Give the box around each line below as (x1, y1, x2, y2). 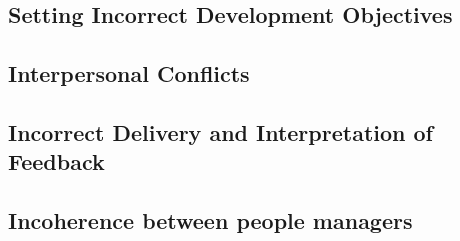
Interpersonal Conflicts (8, 58, 250, 89)
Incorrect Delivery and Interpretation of (8, 116, 433, 147)
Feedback (8, 146, 105, 177)
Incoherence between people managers (8, 205, 413, 236)
